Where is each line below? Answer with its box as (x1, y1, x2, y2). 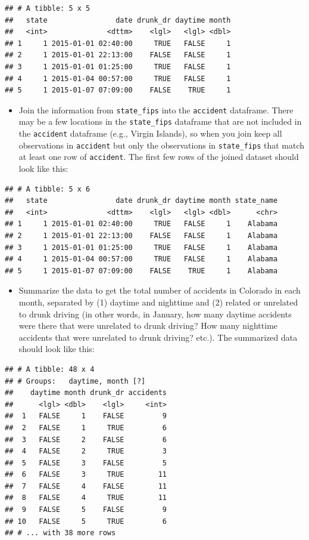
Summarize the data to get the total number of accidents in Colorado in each (18, 284, 301, 297)
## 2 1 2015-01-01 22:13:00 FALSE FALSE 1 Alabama (5, 232, 278, 240)
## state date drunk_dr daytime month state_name (5, 196, 278, 205)
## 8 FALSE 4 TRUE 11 (5, 493, 167, 502)
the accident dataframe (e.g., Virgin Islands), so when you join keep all (18, 127, 282, 140)
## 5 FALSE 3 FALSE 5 (5, 458, 167, 467)
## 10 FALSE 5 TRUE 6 (5, 517, 167, 526)
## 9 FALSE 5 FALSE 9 (5, 505, 167, 514)
